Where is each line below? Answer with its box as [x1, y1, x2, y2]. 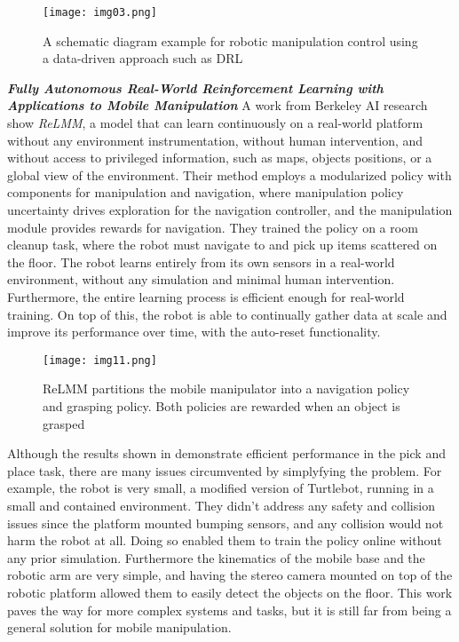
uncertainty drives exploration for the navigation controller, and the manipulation [7, 201, 453, 218]
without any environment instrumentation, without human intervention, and [7, 131, 423, 149]
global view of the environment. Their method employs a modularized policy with [7, 165, 452, 184]
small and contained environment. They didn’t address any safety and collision [7, 495, 435, 514]
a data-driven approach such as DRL [43, 49, 243, 67]
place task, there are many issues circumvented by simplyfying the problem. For [7, 461, 442, 480]
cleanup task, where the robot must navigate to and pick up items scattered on [7, 235, 438, 254]
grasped [43, 414, 85, 432]
